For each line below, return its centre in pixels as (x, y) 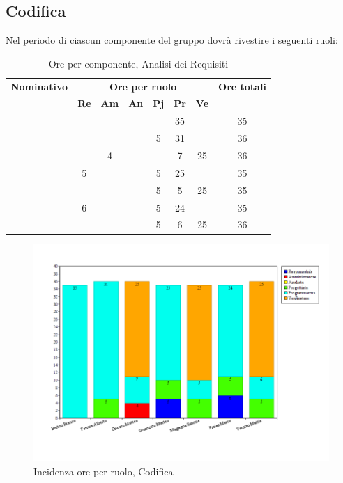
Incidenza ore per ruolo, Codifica (104, 471)
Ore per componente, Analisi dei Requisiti (138, 63)
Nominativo (39, 86)
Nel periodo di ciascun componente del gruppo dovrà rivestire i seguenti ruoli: (172, 40)
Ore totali (242, 86)
